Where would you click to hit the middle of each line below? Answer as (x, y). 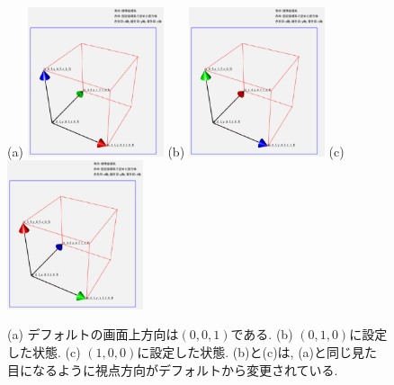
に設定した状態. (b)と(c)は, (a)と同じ (245, 352)
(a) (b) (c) (176, 151)
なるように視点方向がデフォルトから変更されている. (185, 369)
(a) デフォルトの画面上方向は (93, 334)
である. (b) (262, 334)
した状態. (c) (44, 352)
